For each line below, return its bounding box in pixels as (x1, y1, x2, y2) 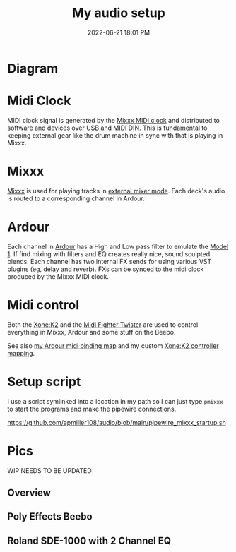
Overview (7, 486, 52, 498)
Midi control (7, 296, 80, 313)
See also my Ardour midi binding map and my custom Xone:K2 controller (7, 341, 219, 350)
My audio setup (71, 5, 166, 21)
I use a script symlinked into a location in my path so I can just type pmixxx (7, 397, 224, 405)
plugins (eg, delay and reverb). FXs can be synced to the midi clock (7, 265, 204, 273)
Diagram (7, 60, 59, 76)
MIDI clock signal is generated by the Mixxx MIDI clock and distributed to (7, 116, 220, 124)
